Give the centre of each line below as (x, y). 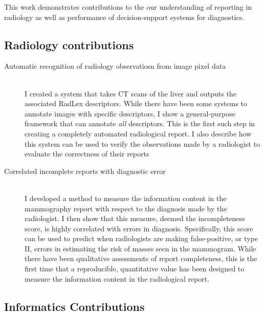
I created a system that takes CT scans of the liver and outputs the (130, 93)
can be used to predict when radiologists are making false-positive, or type (141, 238)
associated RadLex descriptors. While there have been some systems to (136, 103)
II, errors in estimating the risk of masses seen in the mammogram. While (140, 248)
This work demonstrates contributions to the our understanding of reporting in (128, 7)
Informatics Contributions (74, 306)
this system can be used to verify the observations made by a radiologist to (142, 143)
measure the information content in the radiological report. (117, 278)
